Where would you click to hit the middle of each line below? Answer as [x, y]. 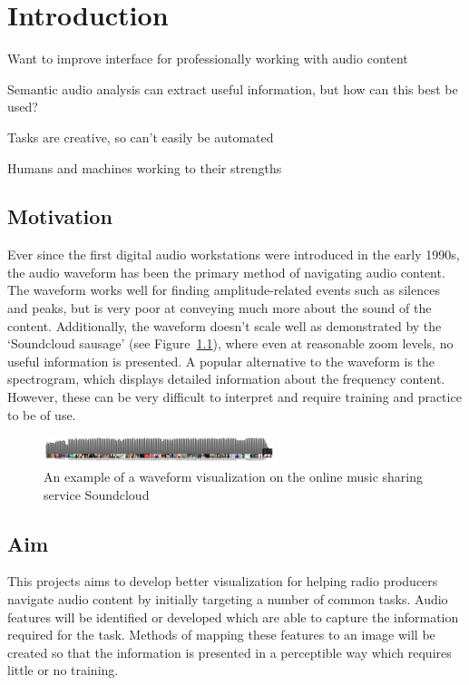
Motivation [60, 216]
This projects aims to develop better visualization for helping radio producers [223, 581]
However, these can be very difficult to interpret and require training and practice [234, 397]
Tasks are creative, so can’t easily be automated [141, 137]
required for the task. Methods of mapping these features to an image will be [221, 635]
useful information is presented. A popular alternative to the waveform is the [221, 361]
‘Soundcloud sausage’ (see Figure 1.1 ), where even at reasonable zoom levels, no [230, 343]
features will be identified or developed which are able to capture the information [233, 616]
